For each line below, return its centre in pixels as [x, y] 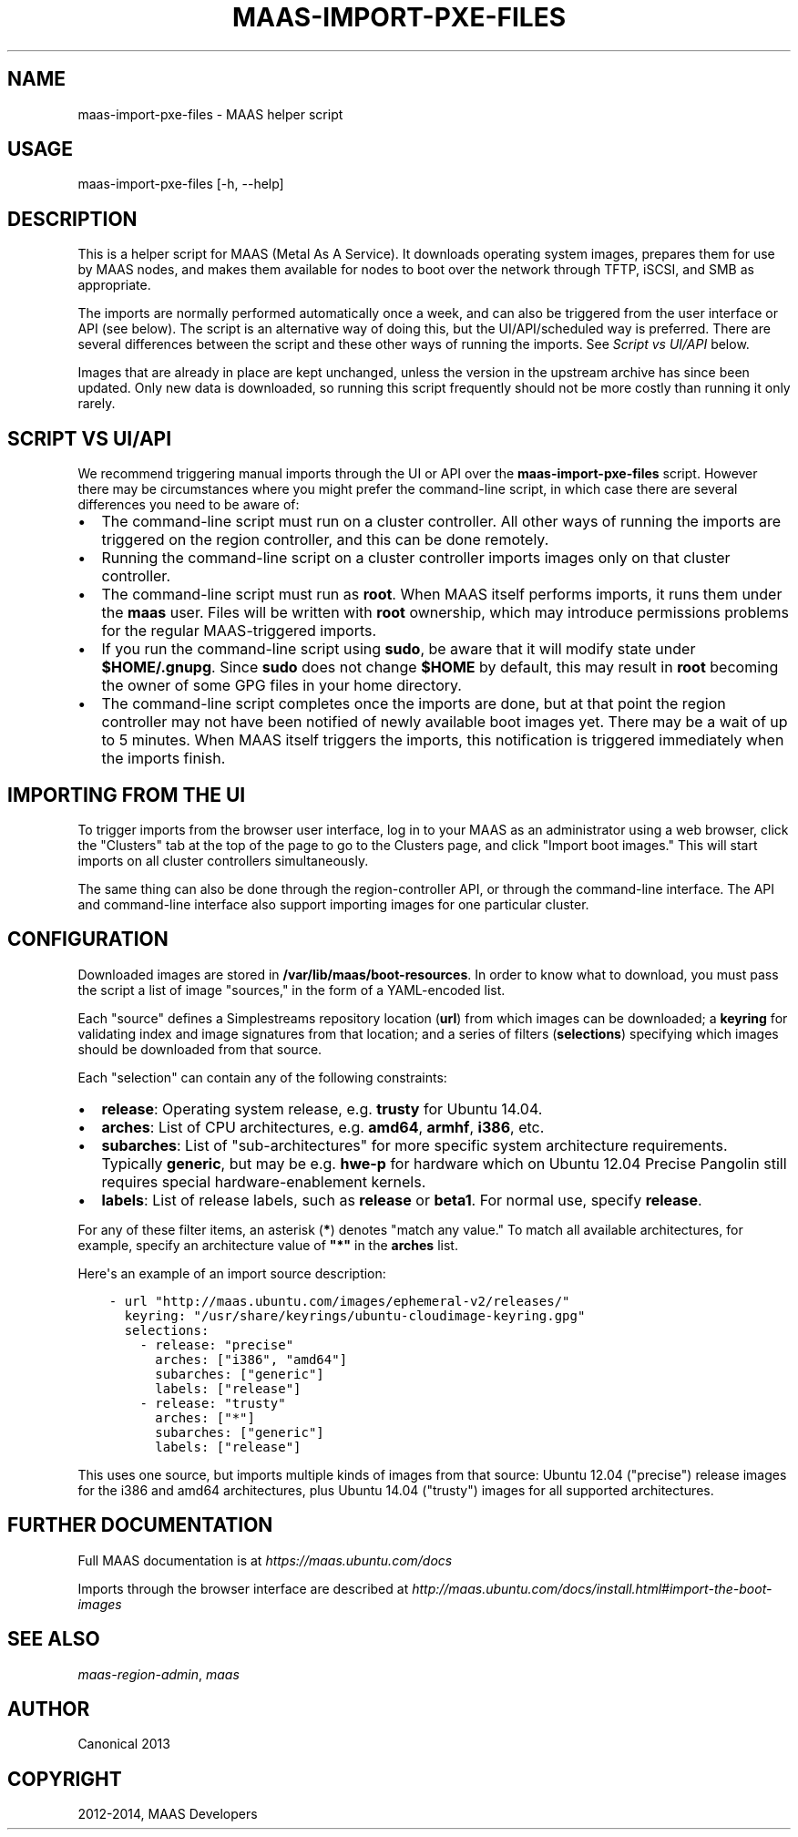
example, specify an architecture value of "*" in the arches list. [268, 1245]
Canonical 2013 [124, 1744]
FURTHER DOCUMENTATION [140, 1525]
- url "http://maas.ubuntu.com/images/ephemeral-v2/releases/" [339, 1301]
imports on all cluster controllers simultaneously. [223, 860]
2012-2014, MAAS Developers [168, 1814]
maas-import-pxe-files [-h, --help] [181, 184]
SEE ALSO [54, 1639]
